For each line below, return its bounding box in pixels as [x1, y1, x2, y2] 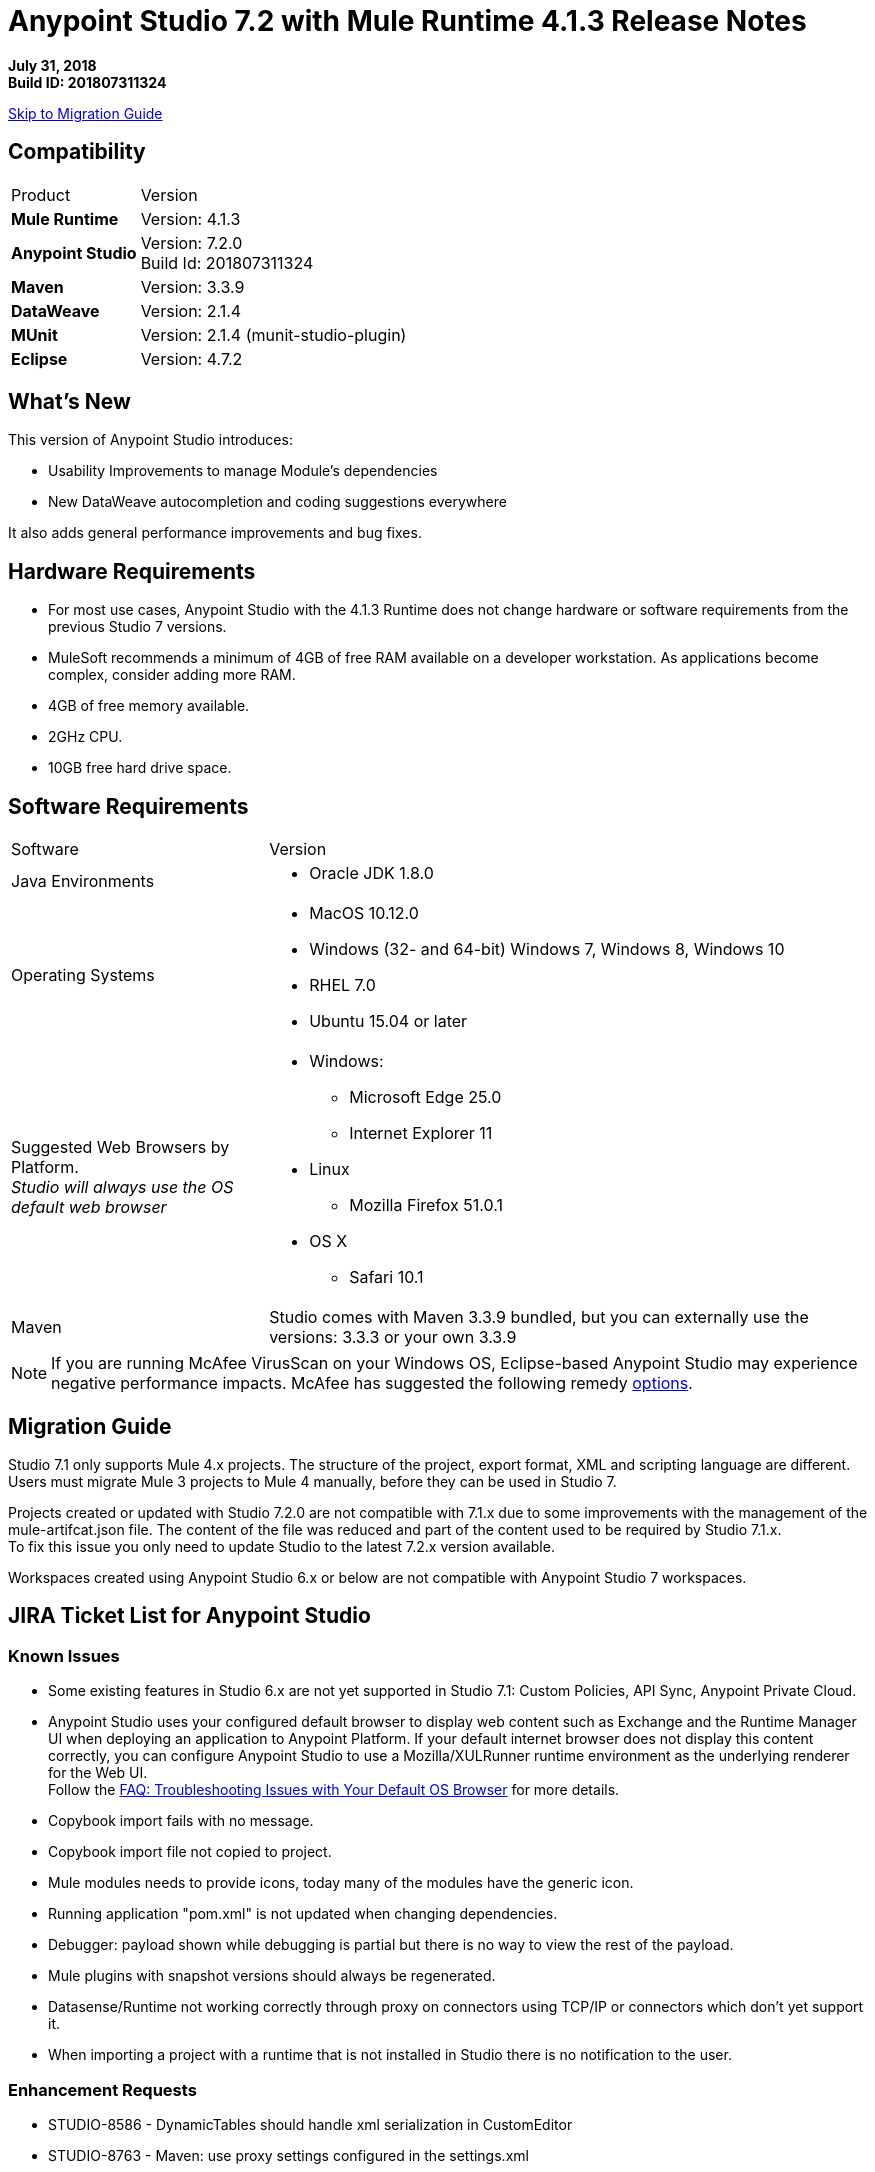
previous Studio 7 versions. [48, 618, 227, 636]
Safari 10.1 [349, 1267, 424, 1288]
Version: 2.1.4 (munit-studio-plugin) [140, 324, 407, 345]
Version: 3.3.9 [140, 276, 245, 297]
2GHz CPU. [48, 728, 123, 746]
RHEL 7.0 [309, 975, 376, 996]
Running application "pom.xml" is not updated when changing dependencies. [48, 1905, 558, 1923]
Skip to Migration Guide [8, 104, 163, 122]
